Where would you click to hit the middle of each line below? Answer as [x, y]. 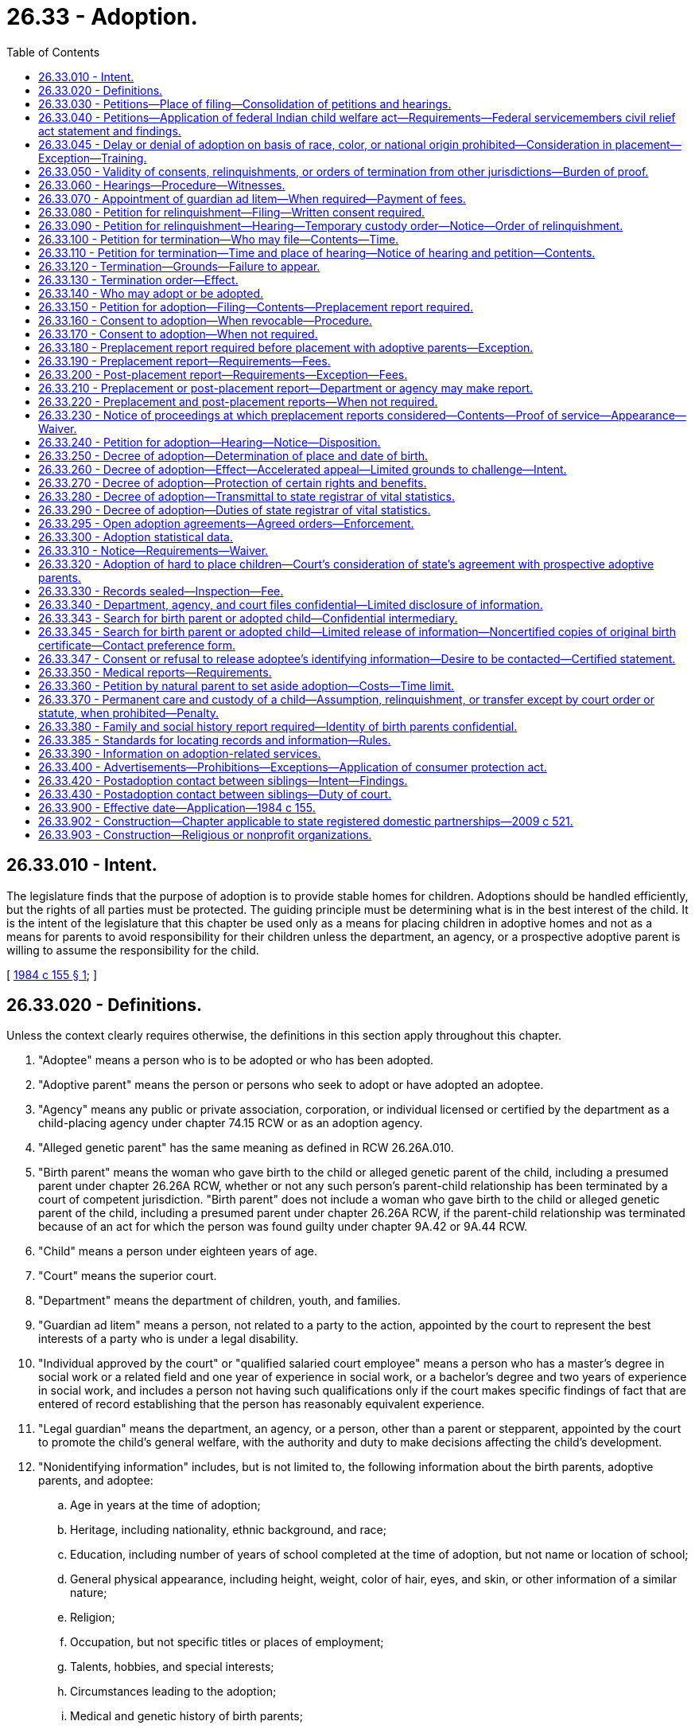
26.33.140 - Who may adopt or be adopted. [151, 293]
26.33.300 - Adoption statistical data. [136, 537]
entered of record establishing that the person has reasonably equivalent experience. [262, 1404]
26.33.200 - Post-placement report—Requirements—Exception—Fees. [223, 374]
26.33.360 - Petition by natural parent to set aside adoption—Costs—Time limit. [247, 685]
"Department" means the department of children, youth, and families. [219, 1301]
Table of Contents [53, 52]
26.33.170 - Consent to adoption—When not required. [178, 334]
